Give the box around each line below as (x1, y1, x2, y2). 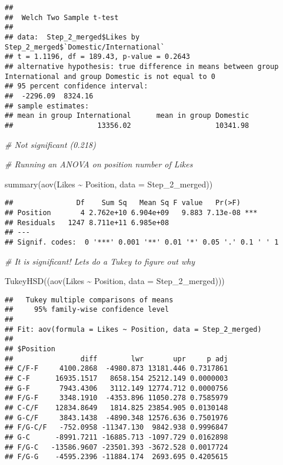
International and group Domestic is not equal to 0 (5, 72, 215, 81)
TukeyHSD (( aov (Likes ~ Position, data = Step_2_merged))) (5, 275, 225, 287)
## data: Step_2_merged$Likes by (5, 32, 140, 41)
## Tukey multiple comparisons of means (5, 295, 174, 304)
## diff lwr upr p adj (5, 354, 228, 363)
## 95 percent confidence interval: (5, 82, 148, 91)
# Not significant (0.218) (5, 138, 96, 150)
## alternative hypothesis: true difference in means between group (5, 62, 279, 71)
